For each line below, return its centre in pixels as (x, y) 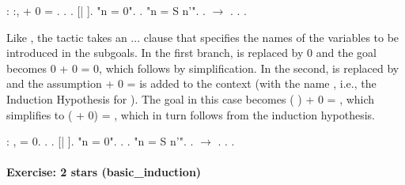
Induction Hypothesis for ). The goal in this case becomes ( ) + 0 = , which (191, 98)
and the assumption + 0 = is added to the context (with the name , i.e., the (191, 83)
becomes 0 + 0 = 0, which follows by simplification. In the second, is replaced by (203, 68)
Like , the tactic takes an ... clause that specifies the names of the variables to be (203, 37)
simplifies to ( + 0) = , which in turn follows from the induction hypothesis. (191, 114)
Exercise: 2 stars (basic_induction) (104, 172)
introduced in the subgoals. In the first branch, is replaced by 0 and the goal (191, 53)
